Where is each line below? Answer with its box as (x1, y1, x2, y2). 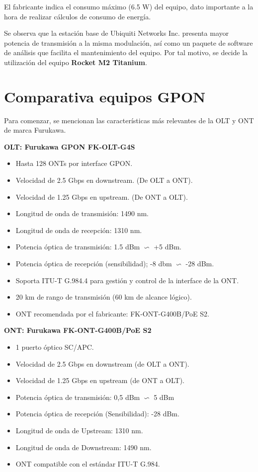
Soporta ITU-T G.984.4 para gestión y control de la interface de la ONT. (15, 275, 239, 285)
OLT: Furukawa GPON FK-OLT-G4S (4, 141, 135, 152)
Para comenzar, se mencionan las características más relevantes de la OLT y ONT (4, 115, 254, 125)
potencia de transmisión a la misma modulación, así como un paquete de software (4, 37, 253, 48)
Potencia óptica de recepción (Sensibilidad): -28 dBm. (15, 408, 179, 419)
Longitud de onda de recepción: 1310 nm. (15, 225, 142, 235)
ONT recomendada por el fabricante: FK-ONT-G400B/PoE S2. (15, 308, 209, 318)
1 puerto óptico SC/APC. (15, 342, 94, 352)
